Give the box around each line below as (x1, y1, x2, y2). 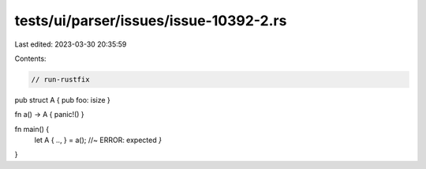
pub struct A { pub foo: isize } (14, 95, 110, 104)
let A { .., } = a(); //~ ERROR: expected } (34, 135, 162, 145)
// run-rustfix (31, 75, 90, 84)
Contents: (14, 54, 47, 63)
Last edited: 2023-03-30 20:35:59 (14, 39, 127, 49)
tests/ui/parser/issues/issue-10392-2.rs (14, 12, 287, 29)
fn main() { (14, 124, 50, 133)
